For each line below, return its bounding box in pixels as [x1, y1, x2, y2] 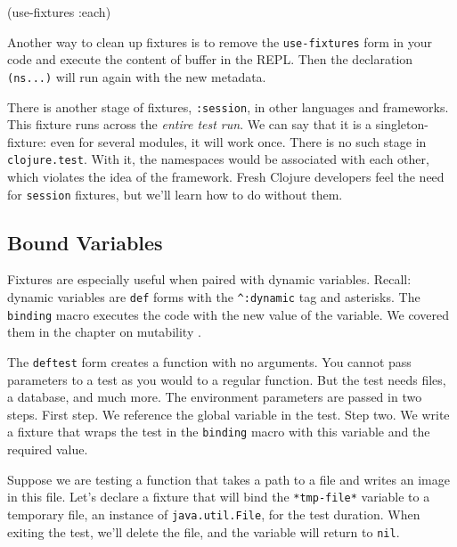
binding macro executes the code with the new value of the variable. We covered [7, 305, 449, 323]
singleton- [375, 115, 428, 134]
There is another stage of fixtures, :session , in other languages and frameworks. [7, 97, 449, 116]
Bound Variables [7, 228, 163, 256]
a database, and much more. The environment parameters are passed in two [7, 388, 422, 406]
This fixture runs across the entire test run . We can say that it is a [7, 115, 372, 134]
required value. [7, 440, 88, 459]
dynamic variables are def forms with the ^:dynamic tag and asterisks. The [7, 288, 420, 306]
